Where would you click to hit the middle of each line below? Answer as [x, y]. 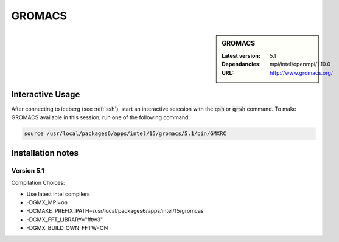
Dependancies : [241, 64]
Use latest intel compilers [58, 194]
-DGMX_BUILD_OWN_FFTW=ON [67, 228]
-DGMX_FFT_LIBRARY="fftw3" [65, 220]
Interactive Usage [46, 94]
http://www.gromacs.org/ [302, 72]
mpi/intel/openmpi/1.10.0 [300, 64]
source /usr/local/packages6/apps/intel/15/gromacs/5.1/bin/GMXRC [125, 133]
